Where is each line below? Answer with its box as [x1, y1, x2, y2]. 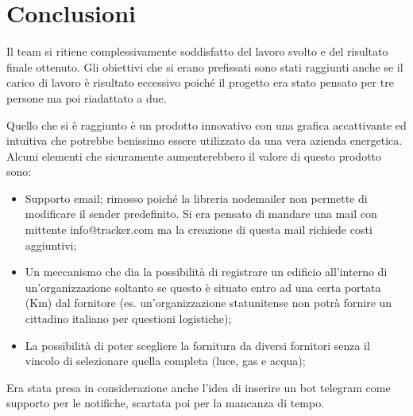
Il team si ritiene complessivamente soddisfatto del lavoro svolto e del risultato [6, 43, 388, 60]
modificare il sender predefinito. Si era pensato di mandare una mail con [25, 205, 377, 222]
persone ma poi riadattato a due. [6, 89, 167, 106]
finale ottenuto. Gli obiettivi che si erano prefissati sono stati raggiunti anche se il [6, 58, 403, 75]
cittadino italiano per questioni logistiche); [25, 310, 232, 327]
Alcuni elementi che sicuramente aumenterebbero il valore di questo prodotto [6, 147, 382, 164]
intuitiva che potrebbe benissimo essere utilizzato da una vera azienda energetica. [6, 132, 403, 149]
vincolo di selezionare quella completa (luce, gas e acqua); [25, 352, 306, 369]
